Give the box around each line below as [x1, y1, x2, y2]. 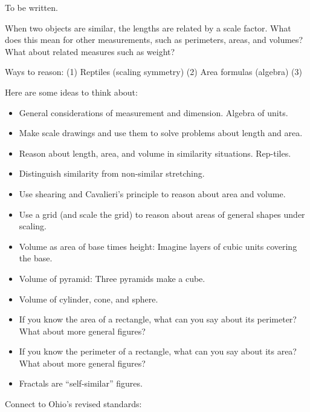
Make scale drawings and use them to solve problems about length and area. [19, 126, 303, 139]
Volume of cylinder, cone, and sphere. [19, 292, 158, 305]
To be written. [5, 1, 58, 13]
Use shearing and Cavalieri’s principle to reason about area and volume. [19, 187, 286, 200]
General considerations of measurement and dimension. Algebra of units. [19, 106, 288, 119]
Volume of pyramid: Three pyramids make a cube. [19, 272, 205, 284]
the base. [19, 252, 53, 264]
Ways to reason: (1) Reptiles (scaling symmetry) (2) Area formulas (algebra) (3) [5, 65, 302, 78]
